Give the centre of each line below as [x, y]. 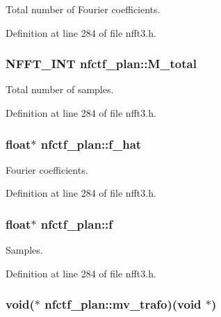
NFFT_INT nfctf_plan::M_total [101, 64]
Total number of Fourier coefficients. [83, 9]
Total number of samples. [60, 89]
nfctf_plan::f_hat [91, 144]
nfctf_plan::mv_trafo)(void [123, 304]
